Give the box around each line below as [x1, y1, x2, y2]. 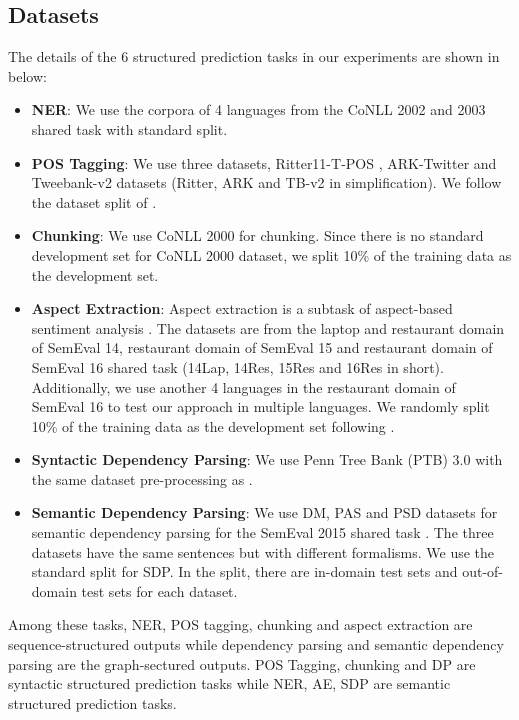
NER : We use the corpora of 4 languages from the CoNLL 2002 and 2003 [31, 99, 486, 120]
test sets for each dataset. [81, 580, 238, 601]
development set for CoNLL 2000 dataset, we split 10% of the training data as [31, 244, 512, 265]
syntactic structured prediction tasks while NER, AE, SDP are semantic [8, 673, 451, 694]
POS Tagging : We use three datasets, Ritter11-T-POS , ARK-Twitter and [31, 152, 497, 173]
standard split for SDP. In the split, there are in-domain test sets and [31, 561, 458, 582]
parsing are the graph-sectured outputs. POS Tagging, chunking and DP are [8, 653, 476, 674]
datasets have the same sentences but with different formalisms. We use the [31, 541, 495, 562]
